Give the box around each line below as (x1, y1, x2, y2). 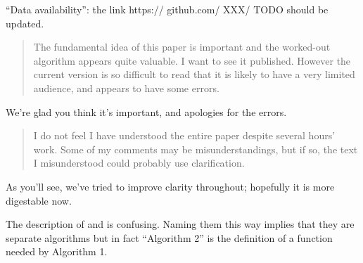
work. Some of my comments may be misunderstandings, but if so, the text (33, 141, 358, 156)
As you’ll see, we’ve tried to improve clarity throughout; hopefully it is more (6, 179, 335, 193)
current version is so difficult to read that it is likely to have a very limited (33, 67, 355, 82)
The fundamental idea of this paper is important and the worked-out (33, 39, 331, 54)
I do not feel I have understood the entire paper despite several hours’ (33, 128, 336, 143)
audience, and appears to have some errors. (33, 80, 219, 95)
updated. (6, 15, 44, 30)
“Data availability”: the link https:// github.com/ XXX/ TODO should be (6, 2, 329, 16)
